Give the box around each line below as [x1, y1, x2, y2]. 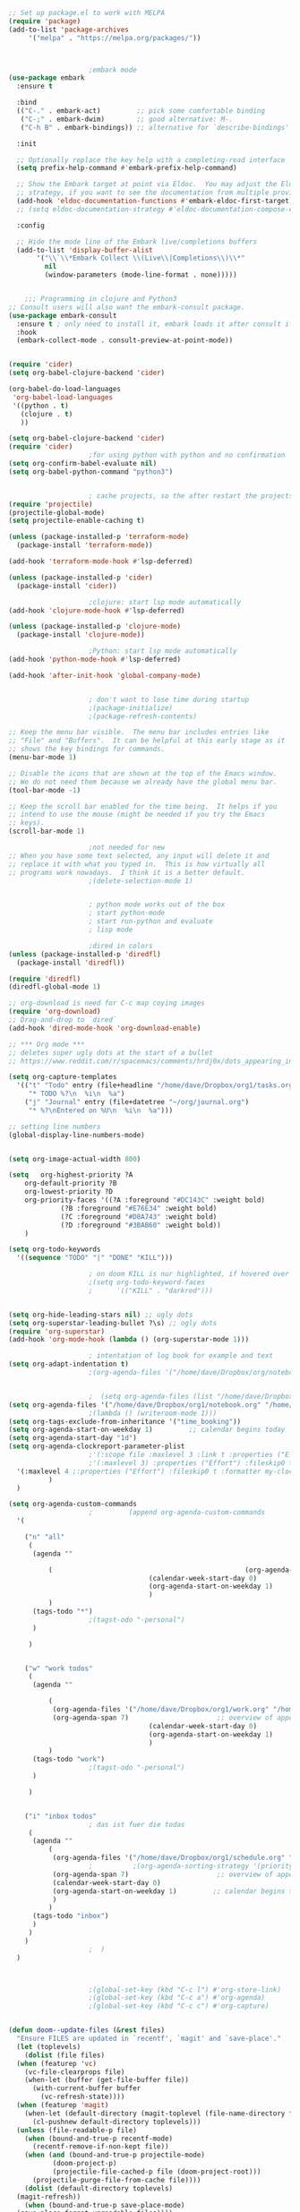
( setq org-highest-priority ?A [8, 1170, 133, 1179]
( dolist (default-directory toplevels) [24, 2183, 174, 2193]
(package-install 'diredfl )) [16, 958, 125, 967]
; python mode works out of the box [88, 900, 226, 909]
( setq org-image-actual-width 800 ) [8, 1154, 141, 1163]
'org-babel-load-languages [12, 392, 114, 402]
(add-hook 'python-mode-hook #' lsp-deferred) [8, 655, 181, 664]
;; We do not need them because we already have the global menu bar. [8, 777, 278, 786]
